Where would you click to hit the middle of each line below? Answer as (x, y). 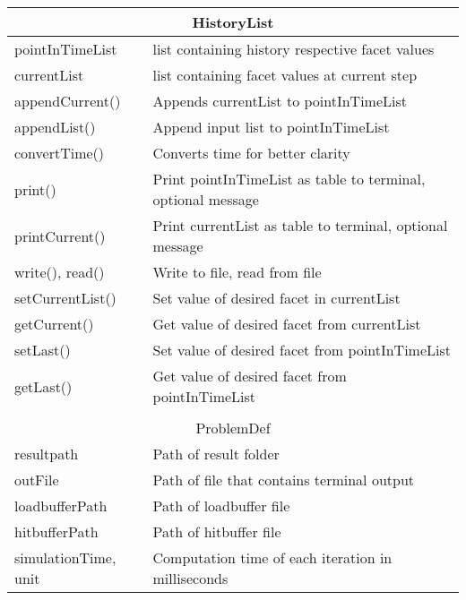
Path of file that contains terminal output (284, 480)
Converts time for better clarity (251, 153)
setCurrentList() (65, 298)
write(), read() (60, 272)
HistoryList (233, 22)
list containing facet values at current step (285, 75)
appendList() (55, 127)
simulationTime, (65, 557)
